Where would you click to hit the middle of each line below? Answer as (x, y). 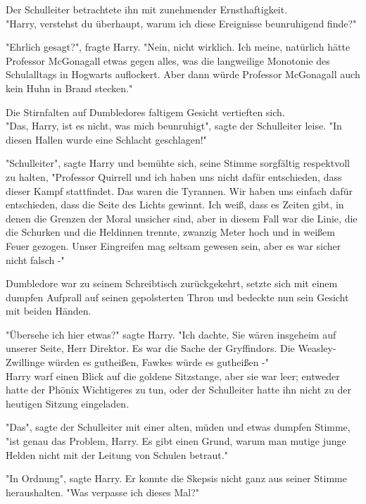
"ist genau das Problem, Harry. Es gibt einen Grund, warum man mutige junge (176, 441)
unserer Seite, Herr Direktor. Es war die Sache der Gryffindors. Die (150, 348)
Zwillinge (25, 362)
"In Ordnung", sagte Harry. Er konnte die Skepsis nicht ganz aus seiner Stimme (176, 478)
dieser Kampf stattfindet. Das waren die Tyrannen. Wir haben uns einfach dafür (179, 190)
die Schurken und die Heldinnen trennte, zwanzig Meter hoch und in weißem (170, 232)
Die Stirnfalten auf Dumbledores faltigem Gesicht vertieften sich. (145, 112)
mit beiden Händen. (49, 311)
